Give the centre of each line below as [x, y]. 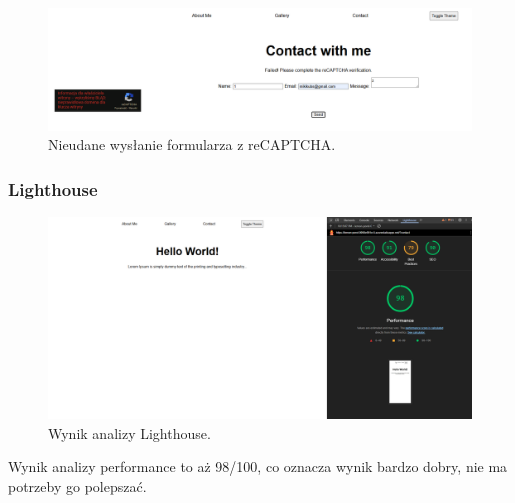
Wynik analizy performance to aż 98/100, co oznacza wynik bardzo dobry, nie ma [258, 466]
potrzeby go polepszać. [77, 485]
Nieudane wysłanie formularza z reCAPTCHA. [192, 144]
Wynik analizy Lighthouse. [129, 432]
